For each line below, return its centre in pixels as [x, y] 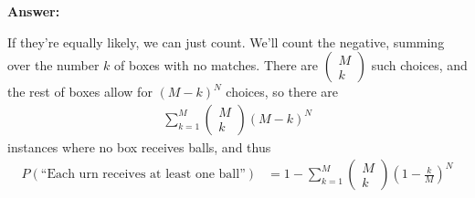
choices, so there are [282, 92]
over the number [53, 65]
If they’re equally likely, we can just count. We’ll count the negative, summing [226, 42]
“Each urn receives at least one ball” [143, 175]
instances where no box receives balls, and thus [139, 146]
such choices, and [419, 65]
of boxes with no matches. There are [216, 65]
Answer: [34, 11]
